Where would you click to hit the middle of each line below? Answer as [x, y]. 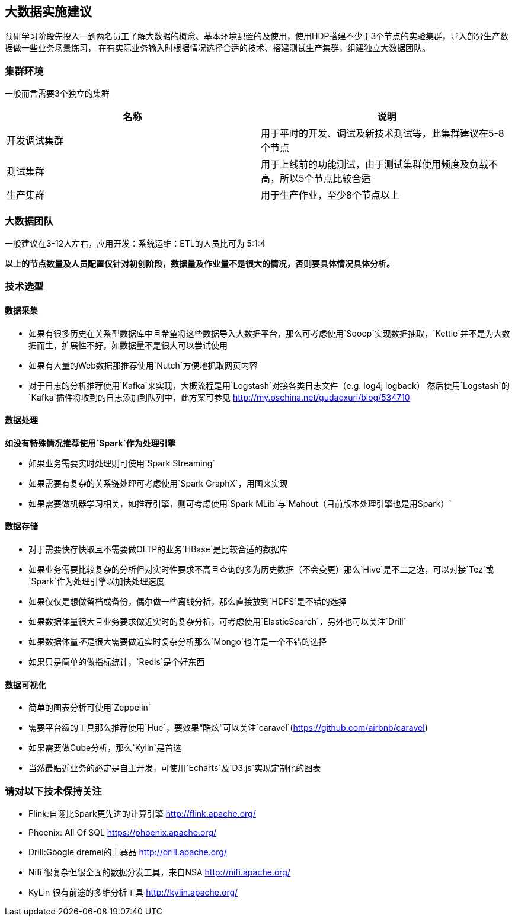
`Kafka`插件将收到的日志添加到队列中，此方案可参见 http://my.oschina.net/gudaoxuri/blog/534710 [219, 397]
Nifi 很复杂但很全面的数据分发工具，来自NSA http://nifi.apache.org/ [159, 872]
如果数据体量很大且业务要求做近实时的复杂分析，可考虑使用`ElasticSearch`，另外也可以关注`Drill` [217, 621]
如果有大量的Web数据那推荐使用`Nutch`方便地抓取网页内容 [143, 365]
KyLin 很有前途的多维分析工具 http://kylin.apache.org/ [133, 892]
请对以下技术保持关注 [53, 791]
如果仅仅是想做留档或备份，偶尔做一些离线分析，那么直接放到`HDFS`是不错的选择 [188, 601]
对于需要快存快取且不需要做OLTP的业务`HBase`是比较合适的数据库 [158, 549]
